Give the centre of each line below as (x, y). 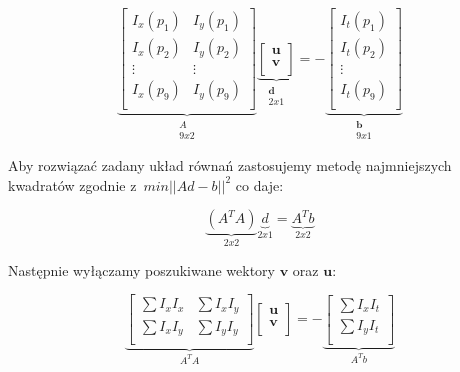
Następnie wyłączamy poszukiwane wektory (141, 269)
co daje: (259, 184)
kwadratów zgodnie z (72, 184)
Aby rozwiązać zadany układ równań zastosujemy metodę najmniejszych (230, 165)
